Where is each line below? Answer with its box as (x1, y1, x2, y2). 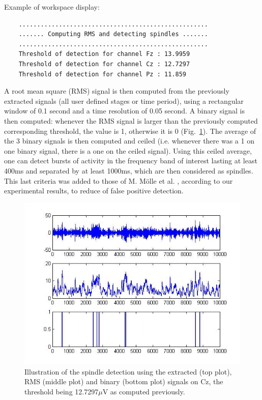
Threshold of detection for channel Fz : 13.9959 (18, 50, 190, 58)
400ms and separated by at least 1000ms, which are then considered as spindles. (4, 165, 253, 176)
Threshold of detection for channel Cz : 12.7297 (18, 60, 190, 68)
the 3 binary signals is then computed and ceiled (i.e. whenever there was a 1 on (4, 135, 254, 146)
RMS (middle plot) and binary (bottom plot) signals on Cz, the (24, 376, 223, 387)
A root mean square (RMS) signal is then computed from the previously (4, 85, 229, 96)
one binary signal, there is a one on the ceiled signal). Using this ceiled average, (4, 145, 252, 156)
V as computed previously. (102, 386, 185, 396)
